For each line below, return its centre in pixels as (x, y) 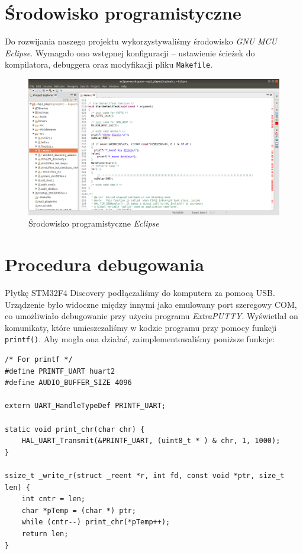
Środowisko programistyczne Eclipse (94, 223)
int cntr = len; (54, 499)
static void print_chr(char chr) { (75, 429)
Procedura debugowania (105, 264)
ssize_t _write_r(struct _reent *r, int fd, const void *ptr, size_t (145, 476)
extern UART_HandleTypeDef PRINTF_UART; (86, 406)
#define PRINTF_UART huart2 (60, 371)
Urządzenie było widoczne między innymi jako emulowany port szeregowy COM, (151, 304)
